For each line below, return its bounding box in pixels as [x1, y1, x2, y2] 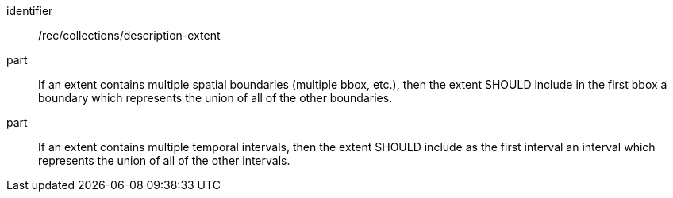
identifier [6, 4, 53, 17]
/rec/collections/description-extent [38, 29, 221, 42]
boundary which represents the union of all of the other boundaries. [38, 91, 393, 105]
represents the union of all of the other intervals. [38, 154, 290, 167]
